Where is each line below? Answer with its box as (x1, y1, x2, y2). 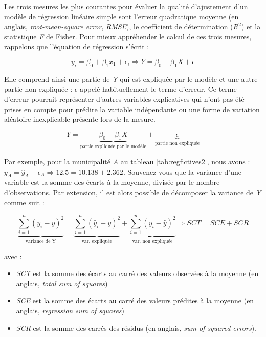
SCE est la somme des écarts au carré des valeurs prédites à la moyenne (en (16, 295, 254, 306)
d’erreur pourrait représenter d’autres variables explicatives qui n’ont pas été (4, 93, 245, 104)
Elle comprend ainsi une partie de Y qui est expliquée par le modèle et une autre (4, 73, 258, 84)
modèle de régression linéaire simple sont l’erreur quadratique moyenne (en (4, 11, 239, 22)
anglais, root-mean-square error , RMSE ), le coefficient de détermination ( (4, 21, 233, 32)
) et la (241, 21, 261, 32)
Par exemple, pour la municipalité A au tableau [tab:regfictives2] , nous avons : (4, 156, 250, 166)
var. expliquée (81, 239, 113, 244)
